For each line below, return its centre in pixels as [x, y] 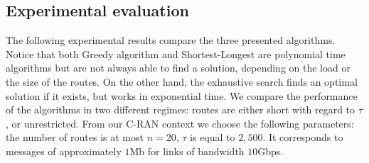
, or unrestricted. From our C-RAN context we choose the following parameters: [180, 123]
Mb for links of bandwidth [187, 151]
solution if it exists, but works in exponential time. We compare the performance [182, 95]
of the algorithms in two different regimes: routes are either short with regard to [181, 109]
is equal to [213, 137]
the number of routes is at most [75, 137]
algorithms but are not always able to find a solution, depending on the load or [178, 68]
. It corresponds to [303, 137]
